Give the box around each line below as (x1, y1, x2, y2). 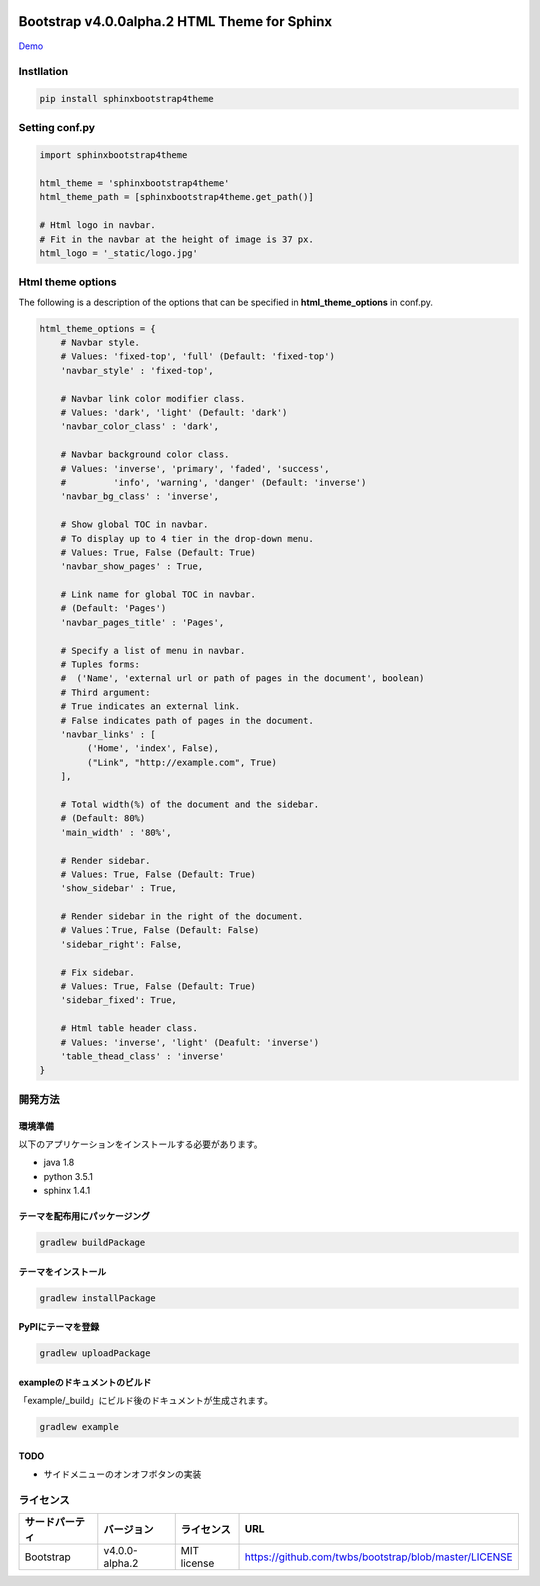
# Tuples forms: (60, 659, 140, 670)
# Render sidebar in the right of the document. (60, 911, 304, 922)
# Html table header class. (60, 1023, 199, 1034)
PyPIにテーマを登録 (18, 1321, 100, 1333)
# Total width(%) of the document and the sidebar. (60, 798, 320, 810)
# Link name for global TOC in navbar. (60, 589, 257, 600)
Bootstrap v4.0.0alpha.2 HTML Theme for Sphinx (18, 13, 333, 30)
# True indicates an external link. (60, 701, 240, 712)
